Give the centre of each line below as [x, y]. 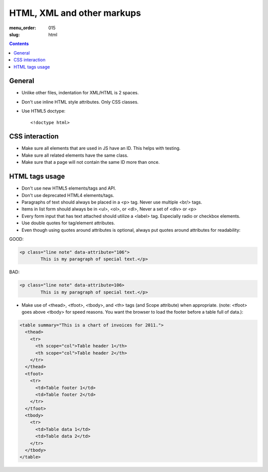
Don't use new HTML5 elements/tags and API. [69, 188]
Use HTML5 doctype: [43, 111]
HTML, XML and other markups [75, 13]
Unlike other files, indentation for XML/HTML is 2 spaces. [80, 93]
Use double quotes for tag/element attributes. [68, 223]
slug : [14, 34]
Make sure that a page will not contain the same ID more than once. [91, 162]
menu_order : [23, 28]
